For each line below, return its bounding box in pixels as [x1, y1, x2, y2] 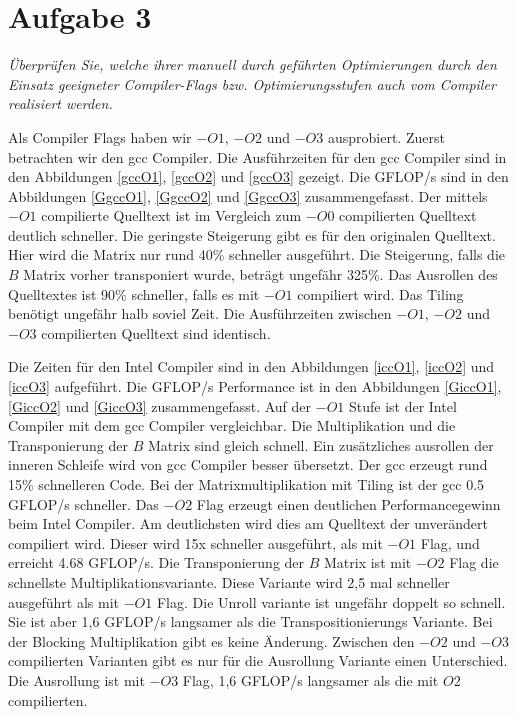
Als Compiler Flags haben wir [8, 126, 192, 147]
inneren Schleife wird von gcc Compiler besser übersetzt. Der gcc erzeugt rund [8, 454, 488, 475]
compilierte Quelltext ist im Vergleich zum [41, 205, 302, 226]
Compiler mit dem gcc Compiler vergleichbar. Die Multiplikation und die [8, 415, 456, 436]
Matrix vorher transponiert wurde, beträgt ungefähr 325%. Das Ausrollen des [23, 264, 498, 285]
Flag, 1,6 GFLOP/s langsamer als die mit [182, 669, 439, 690]
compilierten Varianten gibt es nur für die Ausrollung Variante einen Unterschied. [8, 650, 508, 671]
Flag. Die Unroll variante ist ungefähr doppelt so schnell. [156, 591, 506, 612]
